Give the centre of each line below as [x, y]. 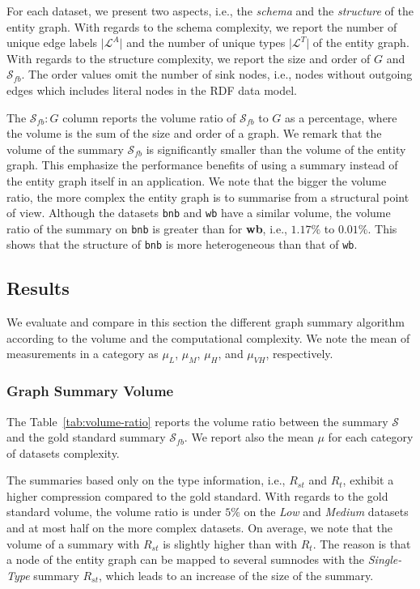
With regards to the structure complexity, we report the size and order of [189, 58]
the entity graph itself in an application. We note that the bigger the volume [197, 180]
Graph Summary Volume [90, 391]
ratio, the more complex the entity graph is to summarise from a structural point [208, 196]
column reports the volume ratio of [149, 117]
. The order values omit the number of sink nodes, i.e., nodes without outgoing [217, 74]
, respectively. [299, 354]
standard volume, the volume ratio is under [114, 512]
